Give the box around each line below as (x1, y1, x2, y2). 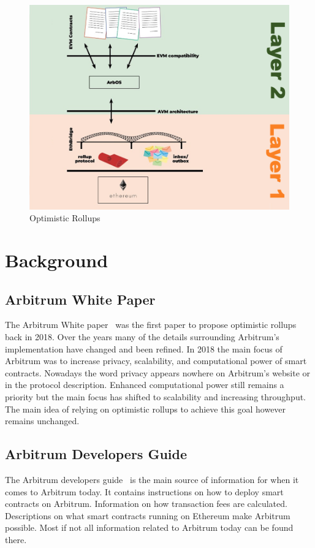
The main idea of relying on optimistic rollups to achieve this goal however (5, 402, 286, 415)
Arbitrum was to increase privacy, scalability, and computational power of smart (5, 354, 307, 367)
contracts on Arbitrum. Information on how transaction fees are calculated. (5, 497, 287, 510)
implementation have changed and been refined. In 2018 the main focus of (5, 342, 283, 355)
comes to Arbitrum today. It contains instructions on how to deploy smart (5, 485, 284, 498)
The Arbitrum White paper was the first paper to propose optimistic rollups (5, 318, 297, 331)
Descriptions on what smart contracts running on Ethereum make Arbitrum (5, 509, 290, 522)
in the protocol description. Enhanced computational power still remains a (5, 378, 284, 391)
